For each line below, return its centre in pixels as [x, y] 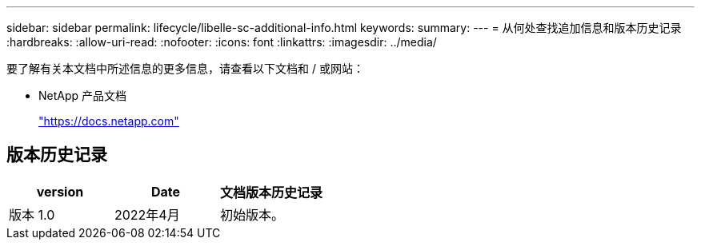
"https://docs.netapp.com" [109, 121]
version [60, 191]
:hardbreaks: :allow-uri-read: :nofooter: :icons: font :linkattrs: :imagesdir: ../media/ [222, 42]
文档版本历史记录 [272, 192]
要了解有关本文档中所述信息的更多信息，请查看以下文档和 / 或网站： [185, 68]
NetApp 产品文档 [83, 95]
